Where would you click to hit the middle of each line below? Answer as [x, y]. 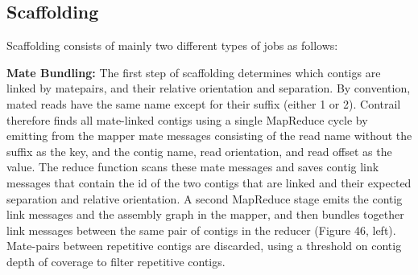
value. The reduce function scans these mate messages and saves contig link [193, 167]
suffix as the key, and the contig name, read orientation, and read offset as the [199, 151]
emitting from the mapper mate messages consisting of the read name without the [209, 135]
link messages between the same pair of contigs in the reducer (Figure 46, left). [201, 230]
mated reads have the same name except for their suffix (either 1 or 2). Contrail [204, 103]
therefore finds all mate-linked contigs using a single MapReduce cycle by [187, 119]
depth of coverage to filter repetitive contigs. [116, 261]
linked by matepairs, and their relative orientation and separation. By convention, [209, 88]
